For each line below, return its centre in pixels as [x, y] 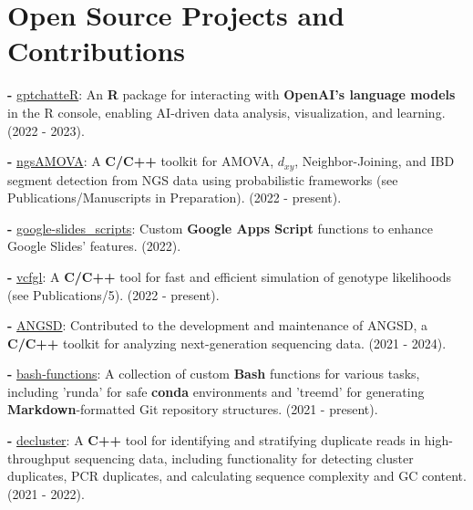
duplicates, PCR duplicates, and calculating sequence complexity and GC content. [237, 476]
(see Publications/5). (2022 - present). [113, 294]
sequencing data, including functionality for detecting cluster [244, 458]
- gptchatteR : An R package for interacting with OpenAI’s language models [231, 94]
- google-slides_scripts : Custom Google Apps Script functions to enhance [220, 228]
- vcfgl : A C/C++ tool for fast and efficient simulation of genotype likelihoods [230, 276]
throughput [39, 458]
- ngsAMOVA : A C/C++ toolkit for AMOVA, [141, 161]
